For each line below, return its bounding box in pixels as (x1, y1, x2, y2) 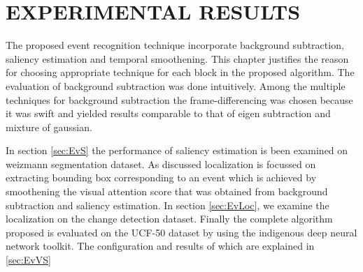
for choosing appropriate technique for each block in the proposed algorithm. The (6, 65, 355, 80)
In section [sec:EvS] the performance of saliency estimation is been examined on (6, 143, 348, 158)
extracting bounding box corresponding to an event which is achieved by (6, 170, 317, 185)
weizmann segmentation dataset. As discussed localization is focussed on (6, 156, 316, 171)
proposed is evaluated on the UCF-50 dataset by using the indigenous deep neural (6, 225, 357, 239)
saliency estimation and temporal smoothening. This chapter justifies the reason (6, 51, 349, 66)
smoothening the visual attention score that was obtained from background (6, 184, 328, 199)
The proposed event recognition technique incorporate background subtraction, (6, 38, 344, 52)
